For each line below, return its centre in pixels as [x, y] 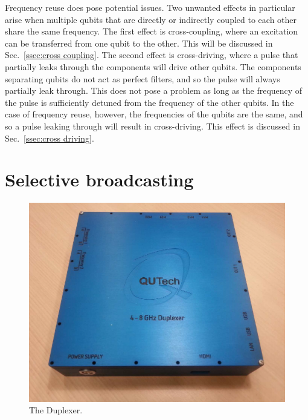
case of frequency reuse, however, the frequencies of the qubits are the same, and [154, 114]
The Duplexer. [56, 410]
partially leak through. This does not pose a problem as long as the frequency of [154, 90]
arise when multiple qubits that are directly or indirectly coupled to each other [151, 19]
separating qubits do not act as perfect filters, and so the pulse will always [143, 78]
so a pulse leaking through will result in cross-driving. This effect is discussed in [152, 126]
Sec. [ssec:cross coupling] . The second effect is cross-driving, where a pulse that [152, 55]
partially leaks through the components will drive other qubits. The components [153, 66]
